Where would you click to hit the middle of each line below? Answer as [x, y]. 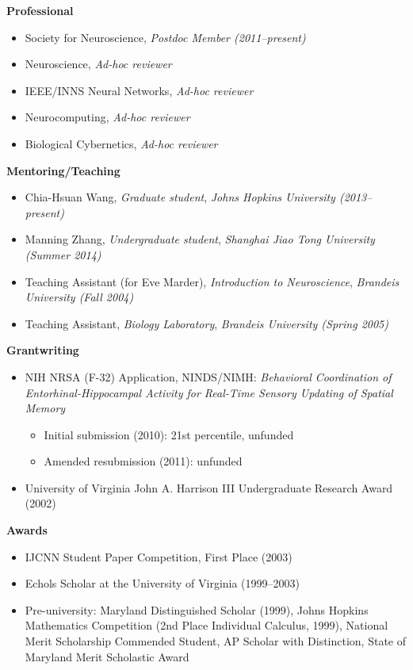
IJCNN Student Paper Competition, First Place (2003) [159, 556]
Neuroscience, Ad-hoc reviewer [98, 64]
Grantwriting [43, 350]
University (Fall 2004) [79, 297]
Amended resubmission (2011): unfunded [143, 461]
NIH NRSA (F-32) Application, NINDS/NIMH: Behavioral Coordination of [208, 376]
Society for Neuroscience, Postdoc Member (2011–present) [165, 37]
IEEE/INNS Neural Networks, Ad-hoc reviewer [139, 90]
